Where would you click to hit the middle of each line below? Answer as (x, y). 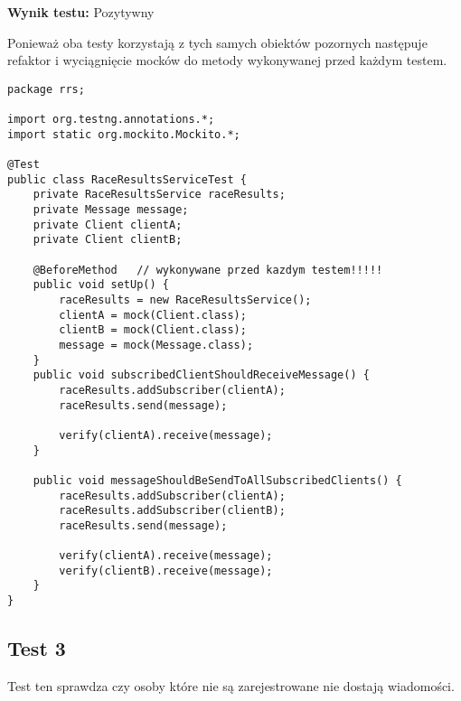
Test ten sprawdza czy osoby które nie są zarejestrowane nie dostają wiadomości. (231, 685)
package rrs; (46, 89)
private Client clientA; (108, 224)
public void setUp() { (101, 285)
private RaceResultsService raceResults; (159, 195)
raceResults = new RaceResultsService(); (185, 299)
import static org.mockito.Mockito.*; (124, 134)
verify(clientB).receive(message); (166, 570)
